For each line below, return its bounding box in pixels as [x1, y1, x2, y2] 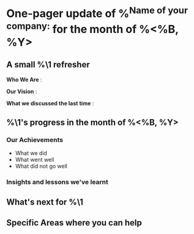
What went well [15, 156, 54, 164]
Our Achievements [6, 135, 64, 144]
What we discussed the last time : [6, 99, 94, 107]
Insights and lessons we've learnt [6, 178, 108, 186]
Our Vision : [6, 88, 37, 95]
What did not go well [15, 162, 67, 170]
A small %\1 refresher [6, 59, 90, 70]
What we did [15, 149, 48, 157]
